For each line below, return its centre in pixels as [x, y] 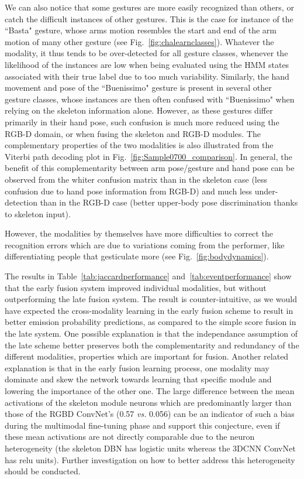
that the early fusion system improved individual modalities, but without [136, 287]
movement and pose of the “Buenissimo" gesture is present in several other [138, 88]
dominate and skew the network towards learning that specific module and [138, 379]
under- [266, 191]
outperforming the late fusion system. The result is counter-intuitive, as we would [151, 299]
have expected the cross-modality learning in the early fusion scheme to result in [149, 310]
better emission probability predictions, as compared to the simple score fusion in [151, 322]
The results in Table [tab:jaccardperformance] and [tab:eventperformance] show [148, 276]
